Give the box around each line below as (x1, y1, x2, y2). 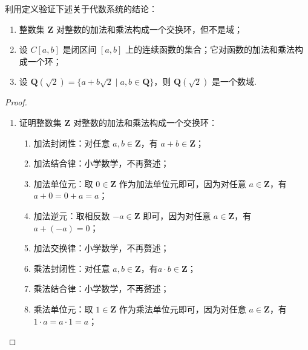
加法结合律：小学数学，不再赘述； (33, 157, 169, 170)
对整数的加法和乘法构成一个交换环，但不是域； (56, 22, 243, 35)
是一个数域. (212, 75, 257, 88)
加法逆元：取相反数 (33, 209, 110, 222)
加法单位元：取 (33, 177, 93, 190)
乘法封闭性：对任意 (33, 262, 110, 274)
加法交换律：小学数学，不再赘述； (33, 242, 169, 254)
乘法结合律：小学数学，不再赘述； (33, 282, 169, 295)
